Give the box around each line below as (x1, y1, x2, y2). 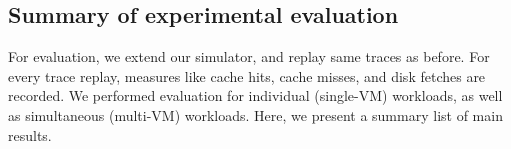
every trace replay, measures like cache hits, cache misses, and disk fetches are (8, 65, 486, 86)
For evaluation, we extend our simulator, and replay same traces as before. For (8, 46, 490, 67)
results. (8, 124, 52, 145)
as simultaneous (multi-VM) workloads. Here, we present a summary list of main (8, 104, 503, 125)
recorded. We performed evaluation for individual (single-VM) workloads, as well (8, 85, 503, 106)
